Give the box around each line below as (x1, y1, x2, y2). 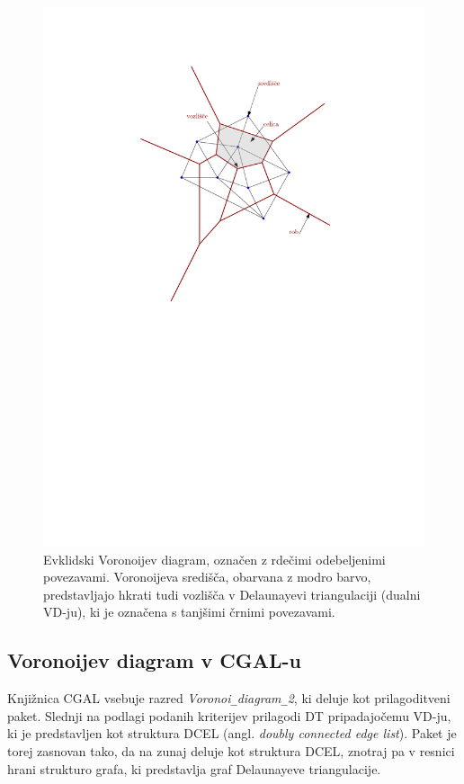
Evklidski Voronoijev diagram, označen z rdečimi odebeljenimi (43, 549, 386, 568)
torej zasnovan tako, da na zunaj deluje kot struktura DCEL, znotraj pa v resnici (7, 741, 455, 760)
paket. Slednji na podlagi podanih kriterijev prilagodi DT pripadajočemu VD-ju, (7, 706, 451, 725)
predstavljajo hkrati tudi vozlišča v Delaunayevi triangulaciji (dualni (43, 584, 421, 603)
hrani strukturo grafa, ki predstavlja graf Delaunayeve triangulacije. (7, 759, 381, 778)
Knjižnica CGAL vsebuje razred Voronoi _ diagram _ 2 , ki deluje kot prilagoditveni (7, 689, 451, 708)
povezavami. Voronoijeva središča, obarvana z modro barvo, (43, 567, 371, 586)
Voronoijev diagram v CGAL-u (7, 646, 302, 674)
